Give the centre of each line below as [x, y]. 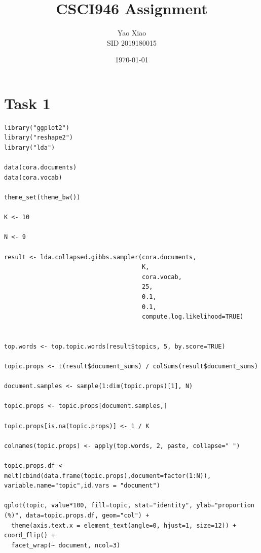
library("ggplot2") [37, 128]
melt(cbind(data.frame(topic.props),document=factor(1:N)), [108, 476]
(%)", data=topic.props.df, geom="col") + [77, 515]
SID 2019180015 [132, 42]
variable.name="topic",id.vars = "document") [82, 486]
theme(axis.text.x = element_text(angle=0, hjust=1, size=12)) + [124, 525]
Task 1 [27, 103]
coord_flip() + [30, 535]
